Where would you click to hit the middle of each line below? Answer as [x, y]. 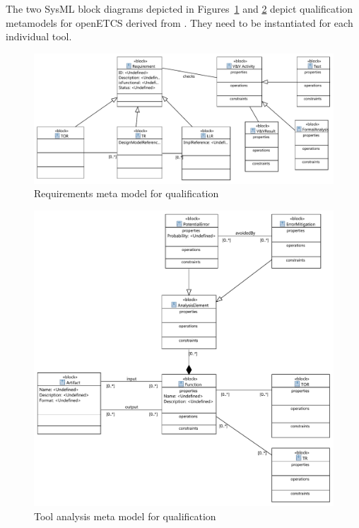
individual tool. [39, 36]
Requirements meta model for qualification [126, 193]
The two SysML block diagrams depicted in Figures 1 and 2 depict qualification [179, 8]
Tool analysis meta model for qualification [125, 516]
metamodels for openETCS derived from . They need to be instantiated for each [179, 22]
